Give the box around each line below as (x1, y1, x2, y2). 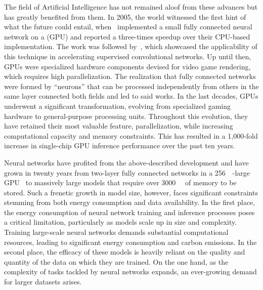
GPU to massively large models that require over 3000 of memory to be (4, 177, 237, 188)
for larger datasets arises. (4, 276, 82, 287)
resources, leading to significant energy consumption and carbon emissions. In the (4, 236, 257, 247)
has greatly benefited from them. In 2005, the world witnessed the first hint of (4, 11, 246, 22)
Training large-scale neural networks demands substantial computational (4, 227, 229, 237)
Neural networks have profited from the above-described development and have (4, 157, 249, 168)
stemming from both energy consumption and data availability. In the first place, (4, 197, 255, 208)
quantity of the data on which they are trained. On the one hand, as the (4, 256, 229, 267)
